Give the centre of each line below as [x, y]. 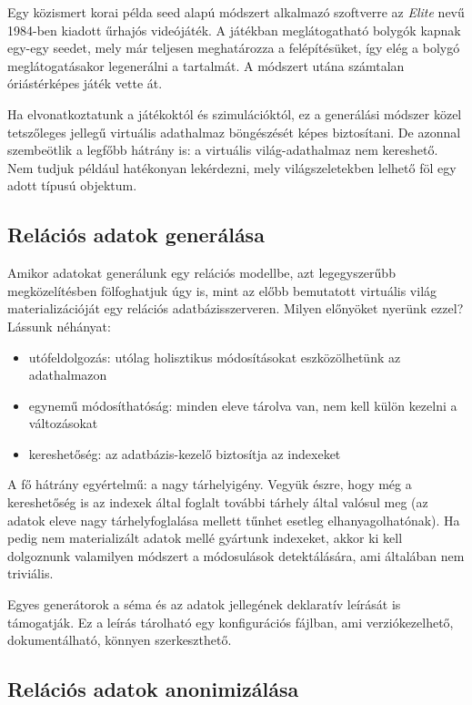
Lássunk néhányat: [59, 326]
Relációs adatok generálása [136, 235]
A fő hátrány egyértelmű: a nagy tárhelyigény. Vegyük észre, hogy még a [210, 484]
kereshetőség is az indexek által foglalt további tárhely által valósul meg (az [218, 502]
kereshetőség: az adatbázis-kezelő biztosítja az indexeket [185, 453]
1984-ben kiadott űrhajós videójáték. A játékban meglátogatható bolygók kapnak [234, 30]
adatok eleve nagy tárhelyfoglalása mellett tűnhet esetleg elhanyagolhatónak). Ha [234, 520]
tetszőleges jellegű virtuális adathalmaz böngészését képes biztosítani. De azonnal [234, 132]
